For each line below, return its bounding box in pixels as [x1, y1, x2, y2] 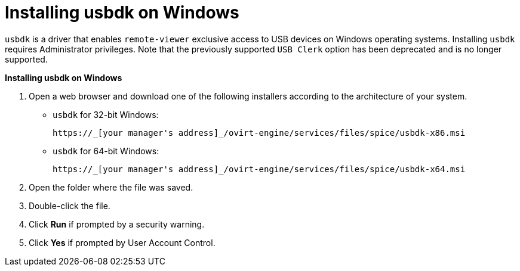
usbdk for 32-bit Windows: [53, 109, 159, 120]
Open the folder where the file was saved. [29, 182, 193, 192]
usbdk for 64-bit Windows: [53, 145, 159, 156]
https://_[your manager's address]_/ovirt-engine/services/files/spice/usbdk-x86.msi [53, 127, 466, 138]
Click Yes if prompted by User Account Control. [29, 237, 216, 248]
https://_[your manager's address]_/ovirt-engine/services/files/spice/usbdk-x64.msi [53, 164, 466, 174]
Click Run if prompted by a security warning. [29, 219, 205, 229]
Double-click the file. [29, 200, 110, 211]
